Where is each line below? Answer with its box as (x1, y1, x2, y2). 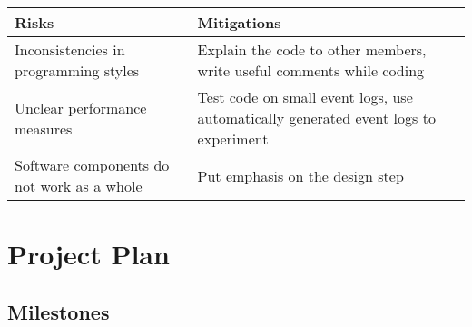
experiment (197, 128, 269, 149)
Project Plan (7, 235, 170, 272)
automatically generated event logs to (197, 107, 436, 128)
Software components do (15, 154, 170, 175)
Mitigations (197, 12, 281, 33)
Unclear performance (15, 96, 147, 118)
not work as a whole (15, 175, 143, 196)
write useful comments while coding (197, 60, 425, 81)
